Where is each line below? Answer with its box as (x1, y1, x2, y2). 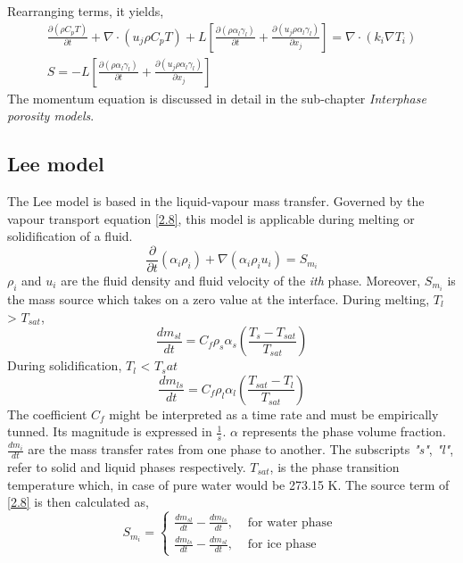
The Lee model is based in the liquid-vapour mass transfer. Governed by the (7, 192, 425, 211)
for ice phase (247, 538, 317, 551)
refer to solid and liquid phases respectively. (7, 458, 246, 476)
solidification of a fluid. (7, 227, 133, 245)
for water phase (247, 516, 333, 529)
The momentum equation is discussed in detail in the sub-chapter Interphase (7, 88, 426, 107)
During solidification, (7, 356, 122, 375)
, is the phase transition (269, 458, 400, 476)
